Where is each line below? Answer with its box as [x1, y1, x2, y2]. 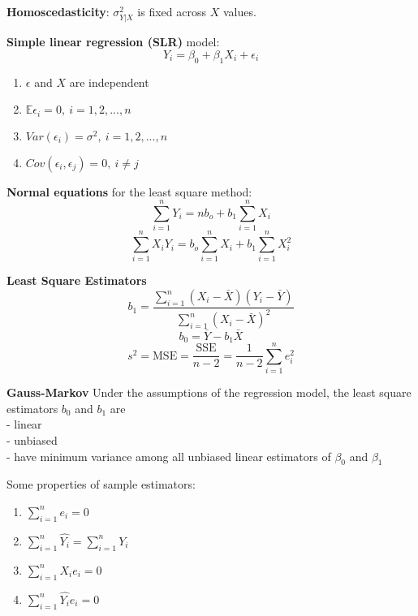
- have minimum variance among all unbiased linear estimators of [6, 447, 331, 464]
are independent [69, 73, 149, 90]
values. [222, 3, 256, 19]
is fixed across [137, 3, 206, 19]
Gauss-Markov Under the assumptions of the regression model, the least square [6, 384, 412, 401]
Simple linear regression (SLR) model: [6, 33, 220, 50]
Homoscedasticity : [6, 3, 110, 19]
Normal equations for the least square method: [6, 183, 252, 200]
